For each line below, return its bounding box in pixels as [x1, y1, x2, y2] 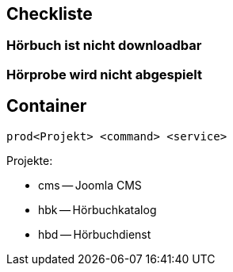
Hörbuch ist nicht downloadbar [6, 37, 202, 54]
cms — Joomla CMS [38, 178, 142, 192]
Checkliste [6, 4, 93, 24]
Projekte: [6, 153, 53, 167]
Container [6, 96, 87, 117]
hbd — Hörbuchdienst [38, 227, 151, 241]
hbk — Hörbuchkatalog [38, 202, 157, 216]
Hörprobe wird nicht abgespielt [6, 66, 202, 82]
